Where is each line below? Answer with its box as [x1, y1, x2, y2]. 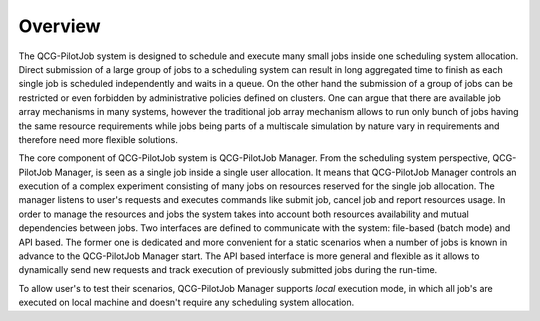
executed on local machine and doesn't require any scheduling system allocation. [18, 296, 355, 309]
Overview [18, 15, 101, 37]
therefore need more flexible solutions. [18, 133, 179, 145]
